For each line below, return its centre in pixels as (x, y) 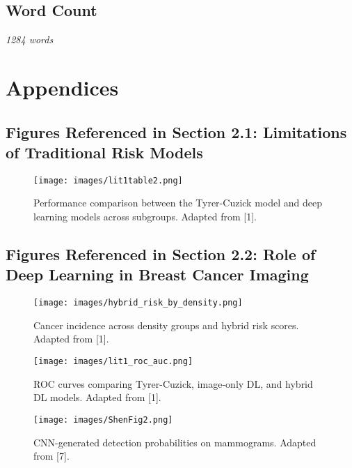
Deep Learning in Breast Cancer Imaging (157, 274)
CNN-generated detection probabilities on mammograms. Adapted (175, 442)
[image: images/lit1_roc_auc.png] (113, 362)
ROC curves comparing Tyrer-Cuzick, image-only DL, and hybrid (173, 383)
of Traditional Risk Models (104, 152)
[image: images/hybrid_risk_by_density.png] (138, 303)
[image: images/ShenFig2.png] (103, 420)
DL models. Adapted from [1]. (97, 397)
